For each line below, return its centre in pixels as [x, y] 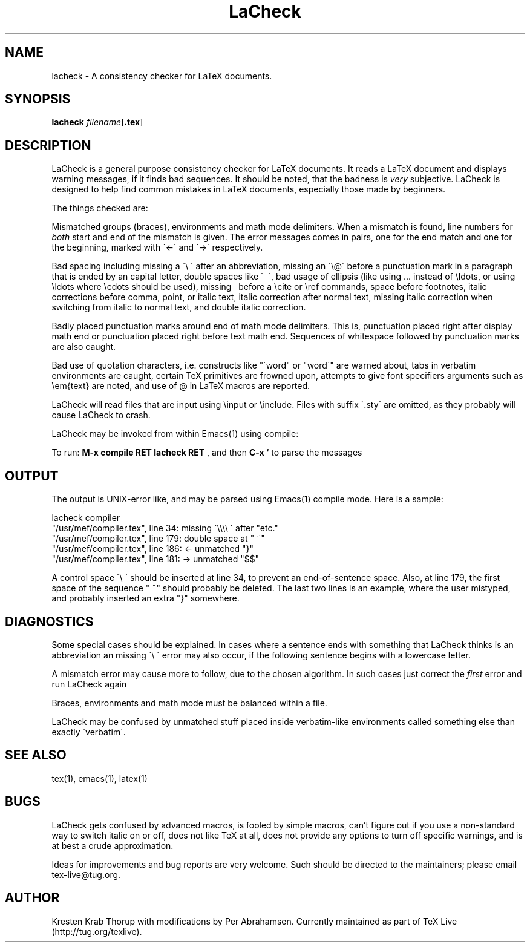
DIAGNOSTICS [49, 621]
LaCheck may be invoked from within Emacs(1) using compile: [175, 434]
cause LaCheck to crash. [101, 415]
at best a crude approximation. [113, 845]
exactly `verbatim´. [89, 732]
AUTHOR [32, 898]
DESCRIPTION [48, 145]
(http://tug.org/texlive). [97, 931]
